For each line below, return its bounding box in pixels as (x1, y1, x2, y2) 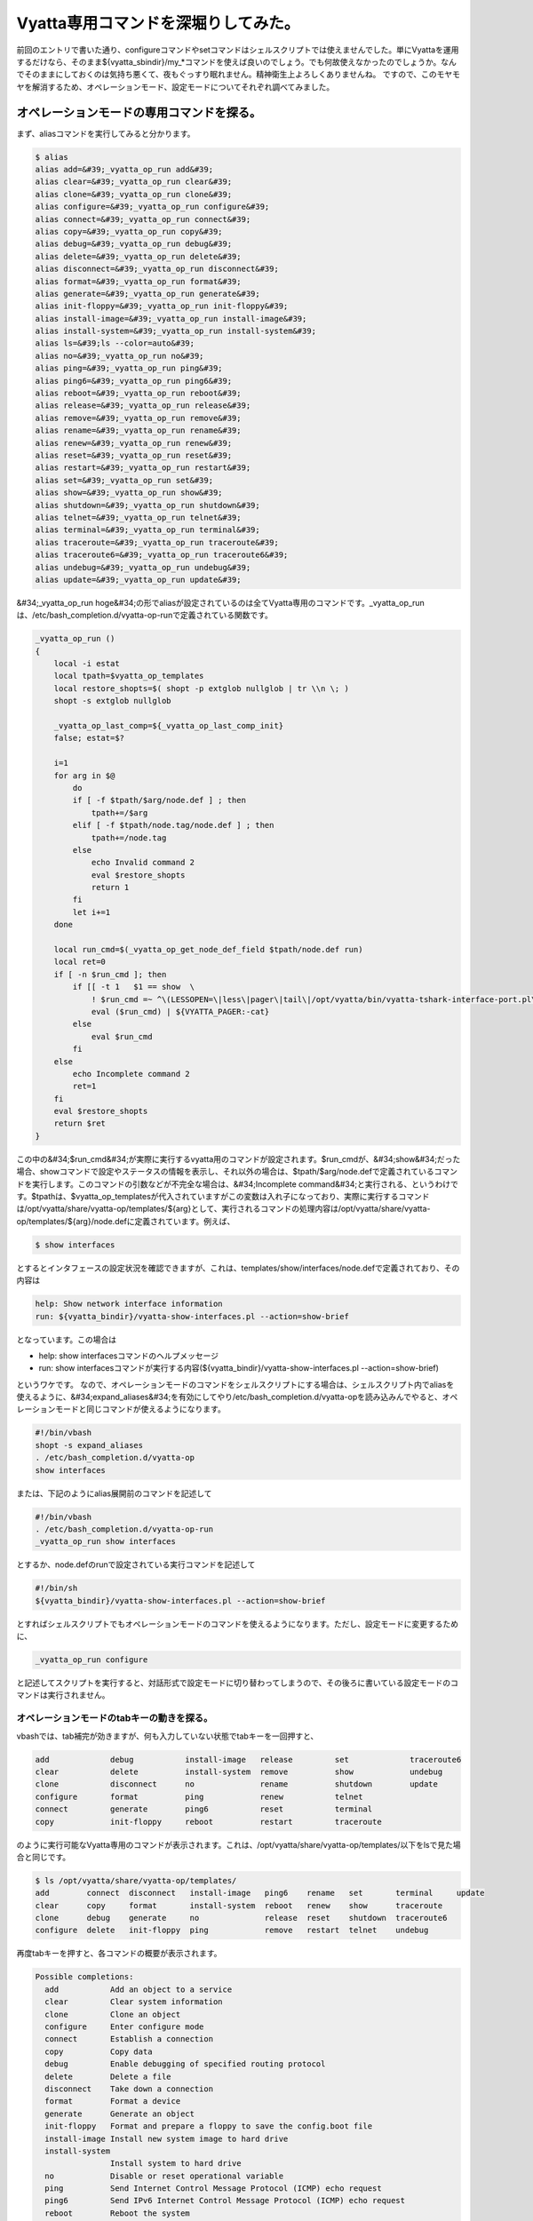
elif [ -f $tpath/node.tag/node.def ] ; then (72, 820, 274, 831)
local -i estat (53, 658, 120, 669)
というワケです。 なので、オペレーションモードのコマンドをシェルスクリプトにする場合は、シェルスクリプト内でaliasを (16, 1379, 455, 1389)
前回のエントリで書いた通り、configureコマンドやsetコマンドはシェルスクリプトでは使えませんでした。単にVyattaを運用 (16, 44, 459, 55)
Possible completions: (35, 1972, 134, 1982)
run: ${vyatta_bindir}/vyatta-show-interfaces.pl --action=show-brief (35, 1311, 350, 1321)
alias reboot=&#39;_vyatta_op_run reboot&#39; (35, 388, 242, 399)
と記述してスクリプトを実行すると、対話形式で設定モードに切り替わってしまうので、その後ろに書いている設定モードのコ (16, 1677, 459, 1688)
